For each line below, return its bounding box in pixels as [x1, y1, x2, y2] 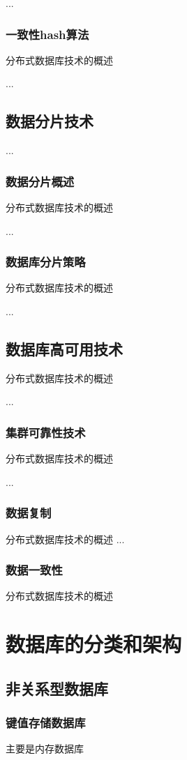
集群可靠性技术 [6, 423, 86, 441]
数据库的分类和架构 [6, 630, 182, 658]
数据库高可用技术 [6, 338, 123, 359]
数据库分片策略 [6, 253, 86, 271]
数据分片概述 [6, 172, 75, 190]
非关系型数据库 [6, 677, 108, 699]
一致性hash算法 [6, 25, 89, 43]
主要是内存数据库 [6, 741, 84, 756]
